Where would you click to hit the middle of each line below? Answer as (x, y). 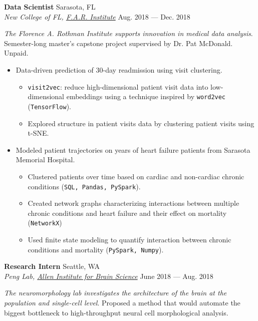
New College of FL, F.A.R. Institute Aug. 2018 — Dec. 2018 (97, 16)
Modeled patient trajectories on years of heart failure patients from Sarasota (133, 149)
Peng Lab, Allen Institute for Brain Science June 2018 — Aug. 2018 (109, 276)
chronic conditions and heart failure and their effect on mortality (127, 213)
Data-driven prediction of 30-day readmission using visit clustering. (119, 69)
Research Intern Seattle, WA (52, 266)
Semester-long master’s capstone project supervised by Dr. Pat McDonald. (118, 43)
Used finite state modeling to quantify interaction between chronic (130, 239)
